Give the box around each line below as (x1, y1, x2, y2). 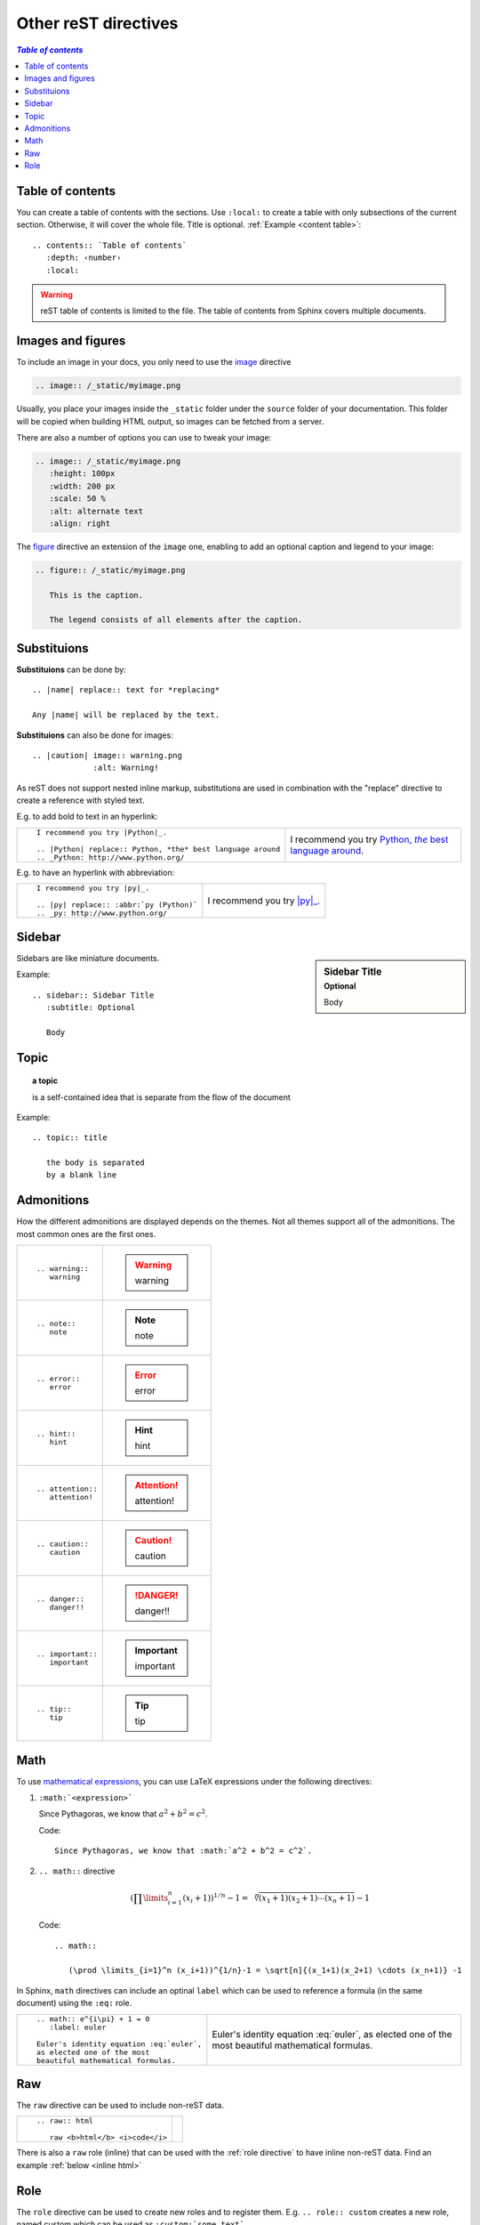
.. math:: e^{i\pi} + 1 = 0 (36, 2014, 150, 2024)
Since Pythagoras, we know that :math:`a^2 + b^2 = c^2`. (54, 1846, 313, 1856)
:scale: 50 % (49, 494, 107, 504)
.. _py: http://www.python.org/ (36, 909, 168, 918)
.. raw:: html (36, 2116, 93, 2126)
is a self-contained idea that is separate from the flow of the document (32, 1091, 291, 1103)
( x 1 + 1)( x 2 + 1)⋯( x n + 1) (258, 1893, 356, 1905)
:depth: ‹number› (45, 253, 122, 263)
